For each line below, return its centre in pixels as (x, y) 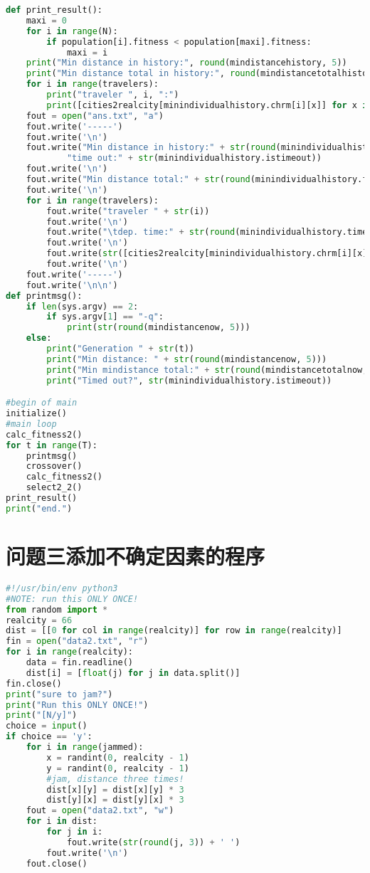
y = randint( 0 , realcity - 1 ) (118, 768)
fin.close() (34, 683)
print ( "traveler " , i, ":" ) (113, 95)
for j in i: (75, 832)
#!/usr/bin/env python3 (62, 588)
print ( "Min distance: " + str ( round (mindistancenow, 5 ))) (187, 359)
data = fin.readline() (79, 663)
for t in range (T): (52, 445)
